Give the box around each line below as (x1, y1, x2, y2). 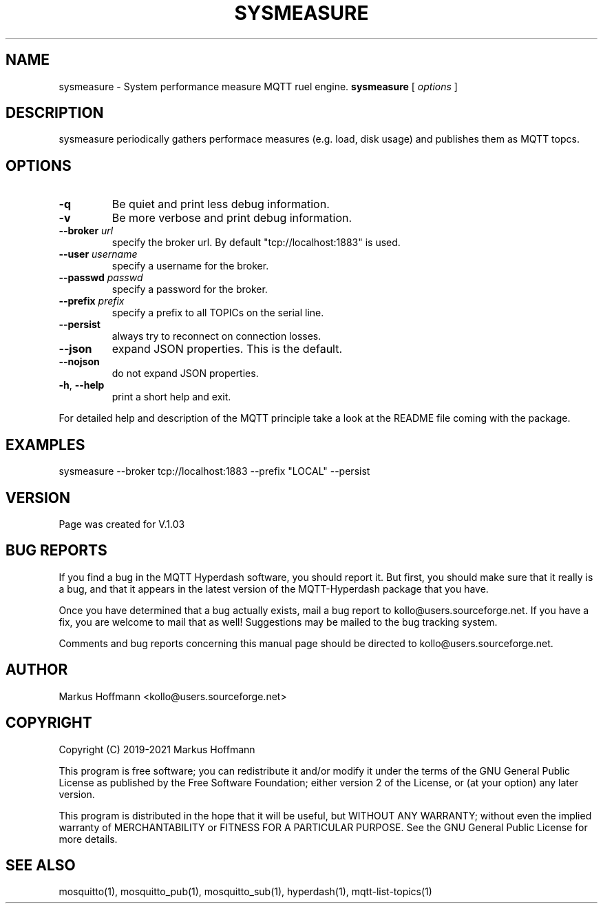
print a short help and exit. (112, 391, 231, 403)
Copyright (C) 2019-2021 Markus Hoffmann (59, 743, 255, 755)
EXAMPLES (6, 436, 85, 453)
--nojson (59, 356, 100, 368)
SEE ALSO (6, 856, 76, 874)
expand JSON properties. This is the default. (112, 342, 343, 356)
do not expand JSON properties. (112, 367, 259, 380)
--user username (59, 248, 138, 261)
